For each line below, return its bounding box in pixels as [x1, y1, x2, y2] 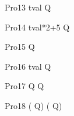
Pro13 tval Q [5, 1, 51, 13]
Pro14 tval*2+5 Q [5, 21, 70, 33]
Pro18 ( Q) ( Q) [5, 99, 62, 111]
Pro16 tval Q [5, 60, 51, 72]
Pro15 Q [5, 40, 35, 53]
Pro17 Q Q [5, 80, 44, 92]
